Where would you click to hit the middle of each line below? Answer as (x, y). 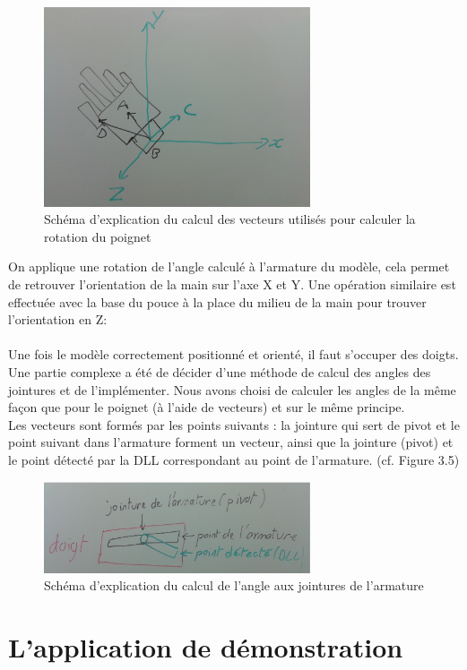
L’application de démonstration (206, 647)
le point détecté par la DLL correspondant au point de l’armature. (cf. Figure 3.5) (234, 459)
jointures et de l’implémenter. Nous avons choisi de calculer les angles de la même (232, 389)
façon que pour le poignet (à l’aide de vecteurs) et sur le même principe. (207, 407)
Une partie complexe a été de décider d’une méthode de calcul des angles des (220, 371)
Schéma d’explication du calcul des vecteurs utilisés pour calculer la (230, 219)
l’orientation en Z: (58, 319)
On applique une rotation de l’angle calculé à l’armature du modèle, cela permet (229, 266)
